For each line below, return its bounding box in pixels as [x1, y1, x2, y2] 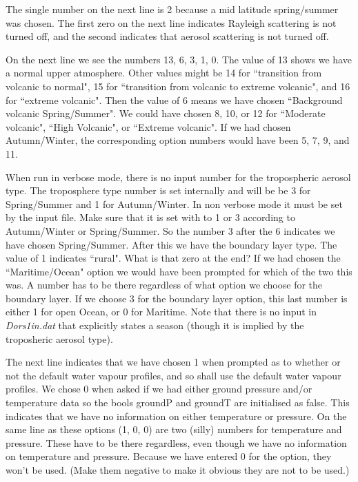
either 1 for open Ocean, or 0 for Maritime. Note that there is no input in [6, 304, 317, 319]
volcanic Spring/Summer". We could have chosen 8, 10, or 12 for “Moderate [6, 106, 326, 120]
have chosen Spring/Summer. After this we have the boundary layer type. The [6, 237, 337, 251]
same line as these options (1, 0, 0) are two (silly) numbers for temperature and [6, 422, 342, 437]
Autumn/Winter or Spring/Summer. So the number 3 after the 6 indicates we [6, 223, 335, 238]
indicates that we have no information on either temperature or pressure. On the [6, 408, 347, 423]
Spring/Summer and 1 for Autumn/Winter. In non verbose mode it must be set [6, 196, 343, 211]
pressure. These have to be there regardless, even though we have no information [6, 435, 347, 450]
